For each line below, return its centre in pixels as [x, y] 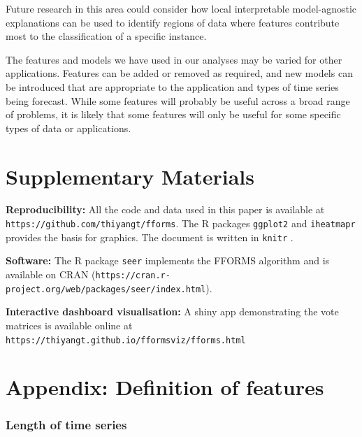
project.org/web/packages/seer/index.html [106, 289]
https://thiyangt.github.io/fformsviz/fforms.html [126, 340]
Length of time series [66, 425]
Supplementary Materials [130, 176]
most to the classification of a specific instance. [106, 36]
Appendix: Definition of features [165, 387]
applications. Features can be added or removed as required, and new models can [179, 73]
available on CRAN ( [51, 274]
